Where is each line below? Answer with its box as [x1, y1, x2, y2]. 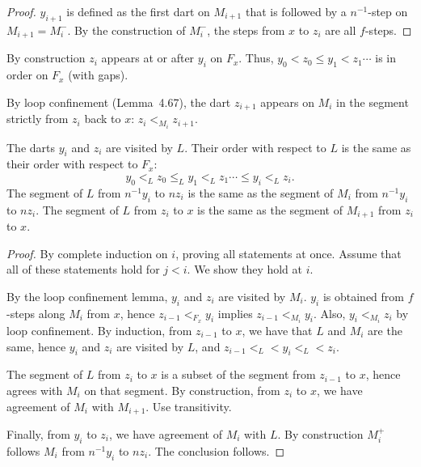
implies [217, 304, 253, 321]
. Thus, [238, 49, 274, 66]
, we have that [242, 321, 313, 338]
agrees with [6, 381, 63, 398]
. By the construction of [67, 21, 186, 38]
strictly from [6, 110, 69, 127]
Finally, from [6, 426, 70, 443]
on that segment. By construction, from [84, 381, 280, 398]
